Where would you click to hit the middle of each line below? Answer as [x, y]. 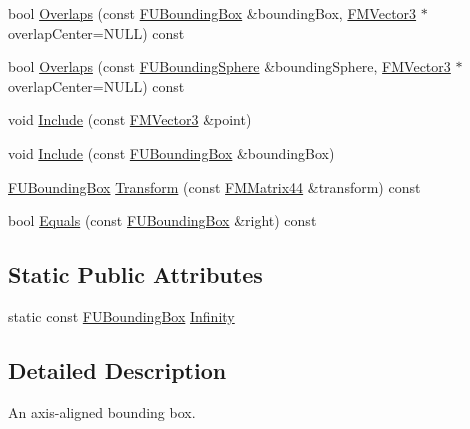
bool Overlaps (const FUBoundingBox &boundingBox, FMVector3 [212, 13]
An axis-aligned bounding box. [102, 411]
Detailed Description [117, 369]
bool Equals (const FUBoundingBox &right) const [162, 220]
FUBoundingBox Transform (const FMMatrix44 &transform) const [214, 186]
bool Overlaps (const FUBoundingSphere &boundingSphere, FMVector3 [229, 66]
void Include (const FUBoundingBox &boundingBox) [171, 152]
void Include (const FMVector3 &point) [130, 119]
